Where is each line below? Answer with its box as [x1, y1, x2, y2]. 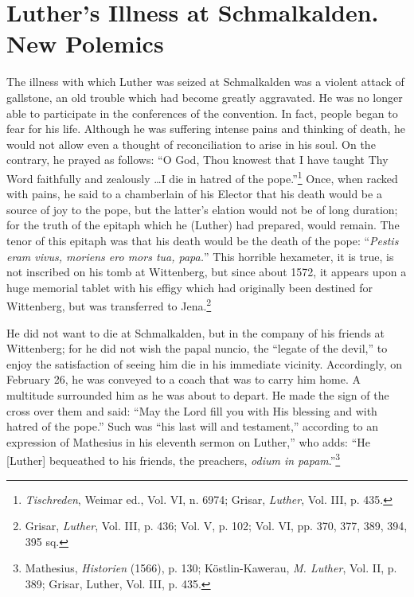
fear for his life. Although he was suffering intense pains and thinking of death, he [6, 120, 406, 137]
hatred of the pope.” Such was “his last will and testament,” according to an [6, 418, 379, 435]
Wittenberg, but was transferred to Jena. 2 [6, 295, 212, 314]
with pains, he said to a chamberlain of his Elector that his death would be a [6, 185, 382, 202]
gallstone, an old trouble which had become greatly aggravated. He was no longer [6, 88, 403, 105]
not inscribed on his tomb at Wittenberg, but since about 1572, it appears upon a [6, 263, 407, 280]
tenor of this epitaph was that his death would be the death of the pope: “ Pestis [6, 232, 399, 248]
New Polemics [6, 27, 164, 60]
